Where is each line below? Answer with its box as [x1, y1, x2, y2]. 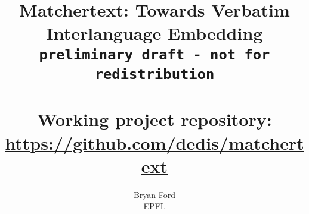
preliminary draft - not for [39, 46, 270, 63]
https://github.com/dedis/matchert [5, 130, 304, 155]
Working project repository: [37, 107, 272, 131]
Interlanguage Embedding [46, 21, 263, 45]
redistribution [94, 65, 215, 83]
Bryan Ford [133, 188, 176, 200]
